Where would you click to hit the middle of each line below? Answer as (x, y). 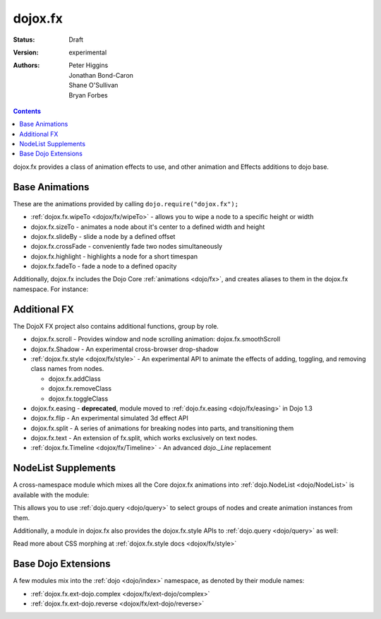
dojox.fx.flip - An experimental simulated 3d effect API (109, 418)
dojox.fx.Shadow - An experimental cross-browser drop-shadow (125, 349)
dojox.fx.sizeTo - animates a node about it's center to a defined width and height (148, 227)
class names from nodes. (67, 369)
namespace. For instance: (50, 289)
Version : (26, 52)
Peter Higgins (89, 65)
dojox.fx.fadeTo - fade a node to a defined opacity (104, 266)
